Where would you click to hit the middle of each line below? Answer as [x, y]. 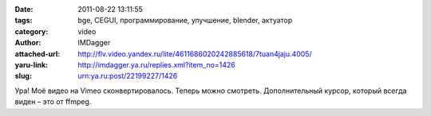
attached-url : [38, 54]
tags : [24, 21]
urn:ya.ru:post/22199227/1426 [128, 76]
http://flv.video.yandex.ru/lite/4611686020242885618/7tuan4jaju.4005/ [195, 54]
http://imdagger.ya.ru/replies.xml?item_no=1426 [156, 64]
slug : [23, 76]
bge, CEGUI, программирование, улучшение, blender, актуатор [185, 21]
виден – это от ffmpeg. [53, 102]
